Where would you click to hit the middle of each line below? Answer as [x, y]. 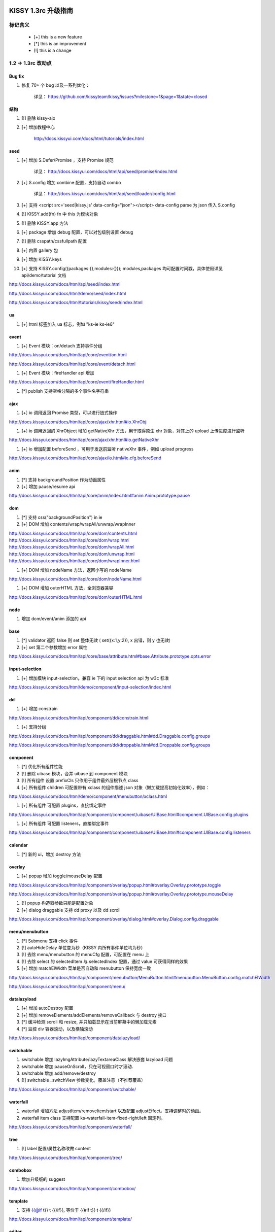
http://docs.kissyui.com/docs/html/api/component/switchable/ [73, 1089]
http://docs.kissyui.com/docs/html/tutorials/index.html [89, 138]
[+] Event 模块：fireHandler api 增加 [58, 373]
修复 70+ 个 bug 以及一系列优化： [55, 85]
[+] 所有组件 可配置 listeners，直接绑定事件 [65, 823]
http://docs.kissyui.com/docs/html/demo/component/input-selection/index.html [90, 687]
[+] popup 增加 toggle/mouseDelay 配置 [62, 876]
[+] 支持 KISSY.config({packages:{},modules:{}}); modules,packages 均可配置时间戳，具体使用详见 [122, 268]
